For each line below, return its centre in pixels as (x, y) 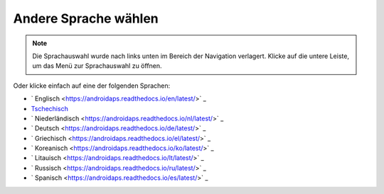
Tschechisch (50, 108)
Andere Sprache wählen (86, 18)
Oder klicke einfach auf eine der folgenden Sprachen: (92, 86)
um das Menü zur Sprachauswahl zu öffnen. (97, 66)
